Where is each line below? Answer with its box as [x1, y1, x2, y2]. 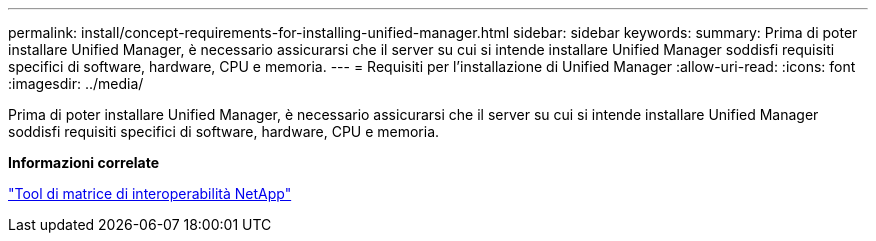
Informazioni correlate [8, 154, 160, 171]
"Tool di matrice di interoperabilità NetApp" [8, 185, 292, 202]
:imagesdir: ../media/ [8, 75, 144, 92]
